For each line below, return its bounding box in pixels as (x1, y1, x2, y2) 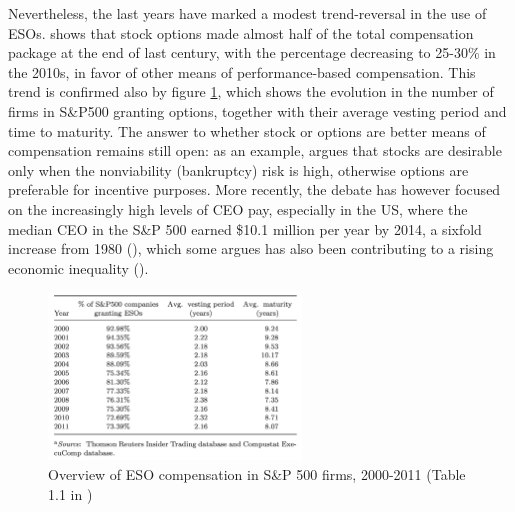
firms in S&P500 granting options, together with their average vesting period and (8, 100, 507, 121)
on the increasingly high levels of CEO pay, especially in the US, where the (8, 198, 468, 219)
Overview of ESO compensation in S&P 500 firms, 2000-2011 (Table (48, 464, 466, 485)
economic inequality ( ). (8, 257, 149, 278)
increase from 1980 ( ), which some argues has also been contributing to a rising (8, 238, 494, 259)
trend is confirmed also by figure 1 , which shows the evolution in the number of (8, 81, 494, 102)
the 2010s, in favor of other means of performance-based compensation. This (8, 61, 476, 82)
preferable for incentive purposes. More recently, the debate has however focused (8, 179, 501, 200)
